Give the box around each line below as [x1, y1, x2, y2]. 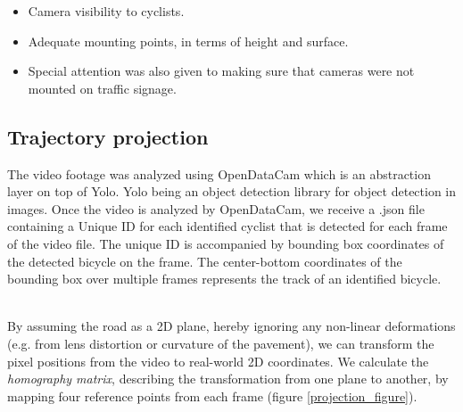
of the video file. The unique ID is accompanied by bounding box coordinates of [7, 234, 444, 252]
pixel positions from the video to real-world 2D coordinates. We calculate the [7, 351, 429, 370]
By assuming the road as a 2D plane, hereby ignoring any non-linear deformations [7, 317, 456, 335]
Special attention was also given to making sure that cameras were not [28, 62, 415, 80]
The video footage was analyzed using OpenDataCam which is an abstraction [7, 164, 431, 183]
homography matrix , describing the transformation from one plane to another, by [7, 369, 449, 388]
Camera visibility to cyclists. [28, 2, 185, 20]
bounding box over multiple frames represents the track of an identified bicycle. [7, 269, 442, 288]
